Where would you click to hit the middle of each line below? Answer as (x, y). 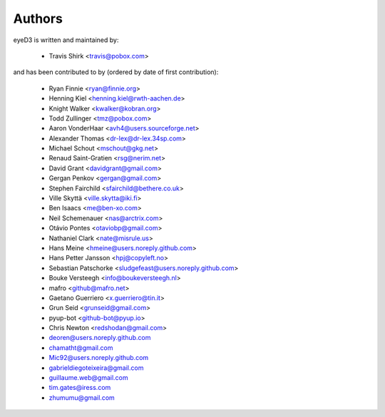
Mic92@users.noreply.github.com (99, 358)
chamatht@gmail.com (81, 347)
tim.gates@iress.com (80, 388)
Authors (38, 19)
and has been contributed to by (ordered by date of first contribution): (116, 72)
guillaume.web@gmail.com (88, 378)
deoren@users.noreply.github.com (100, 338)
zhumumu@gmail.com (82, 397)
